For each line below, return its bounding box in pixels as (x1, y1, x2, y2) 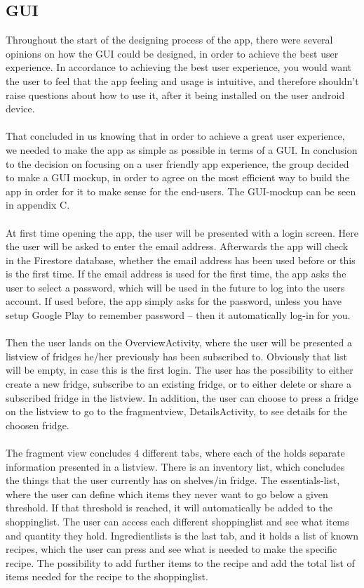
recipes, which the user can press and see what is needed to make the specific (6, 542, 337, 556)
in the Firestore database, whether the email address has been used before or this (6, 252, 356, 267)
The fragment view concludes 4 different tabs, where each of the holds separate (6, 445, 345, 460)
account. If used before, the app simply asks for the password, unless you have (6, 294, 342, 308)
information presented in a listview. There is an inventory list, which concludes (6, 459, 345, 473)
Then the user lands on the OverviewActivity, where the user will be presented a (6, 335, 352, 350)
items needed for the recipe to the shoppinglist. (6, 569, 208, 584)
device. (6, 101, 35, 116)
